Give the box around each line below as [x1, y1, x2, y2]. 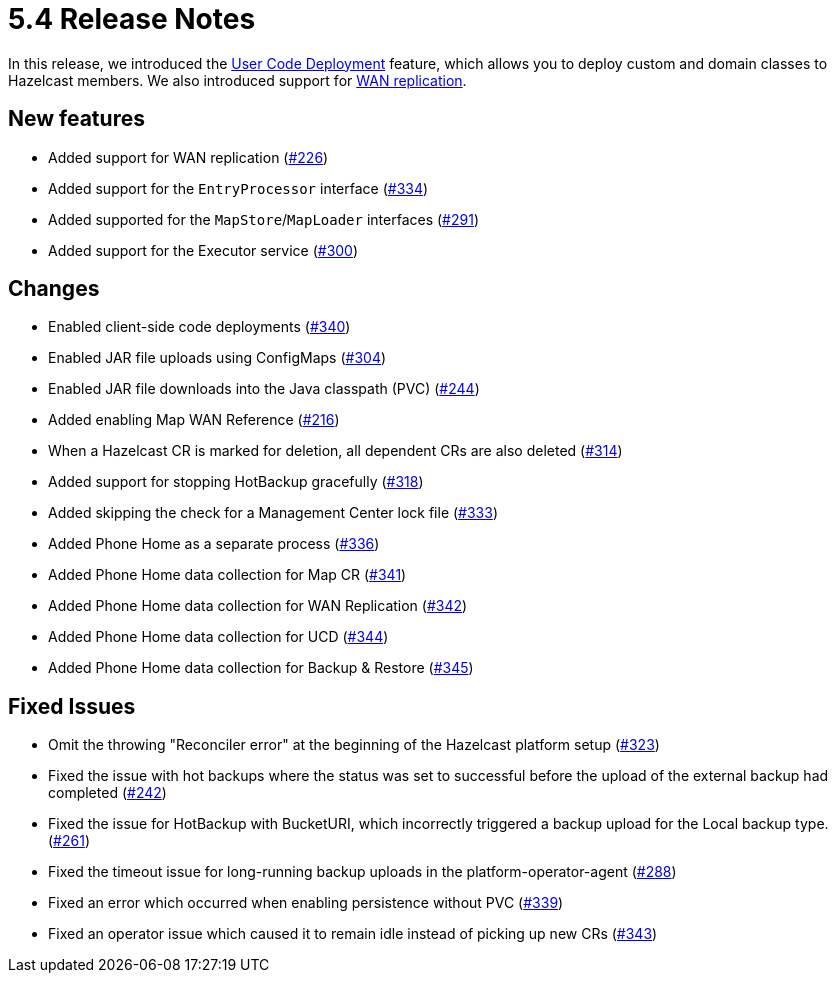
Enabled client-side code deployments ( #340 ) [48, 318, 351, 336]
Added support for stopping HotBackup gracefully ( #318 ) [48, 473, 424, 491]
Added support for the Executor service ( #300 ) [48, 241, 359, 259]
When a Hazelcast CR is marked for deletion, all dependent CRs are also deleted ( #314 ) [48, 442, 623, 460]
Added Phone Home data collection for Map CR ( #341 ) [48, 566, 407, 584]
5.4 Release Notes [8, 2, 256, 36]
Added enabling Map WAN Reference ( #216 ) [48, 411, 340, 429]
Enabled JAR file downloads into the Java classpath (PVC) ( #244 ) [48, 380, 480, 398]
